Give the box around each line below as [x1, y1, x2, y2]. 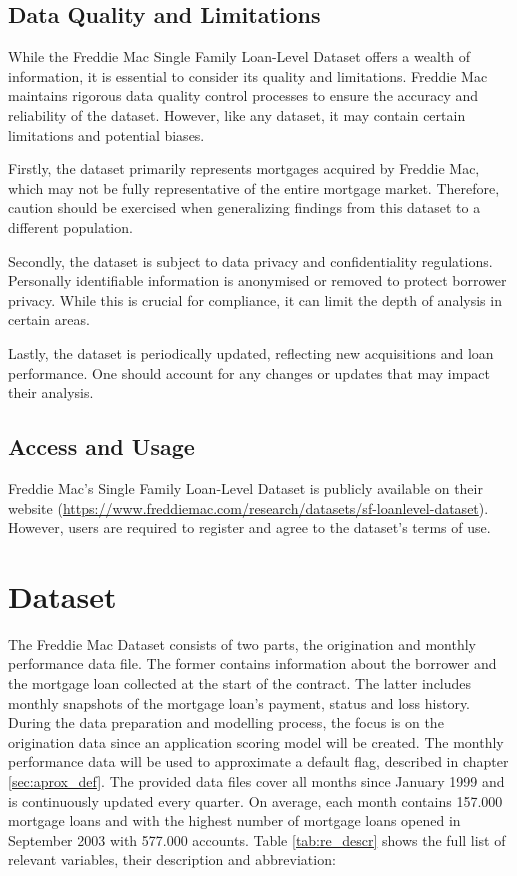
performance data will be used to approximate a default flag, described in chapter [8, 751, 509, 772]
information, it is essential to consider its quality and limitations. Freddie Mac [8, 65, 488, 86]
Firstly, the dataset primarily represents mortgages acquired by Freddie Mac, [8, 158, 480, 179]
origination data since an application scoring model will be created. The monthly [8, 731, 504, 752]
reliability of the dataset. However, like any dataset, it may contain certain [8, 104, 466, 125]
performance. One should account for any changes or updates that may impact [8, 362, 490, 383]
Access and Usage [8, 431, 195, 462]
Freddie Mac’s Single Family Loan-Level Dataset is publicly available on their [8, 477, 483, 498]
